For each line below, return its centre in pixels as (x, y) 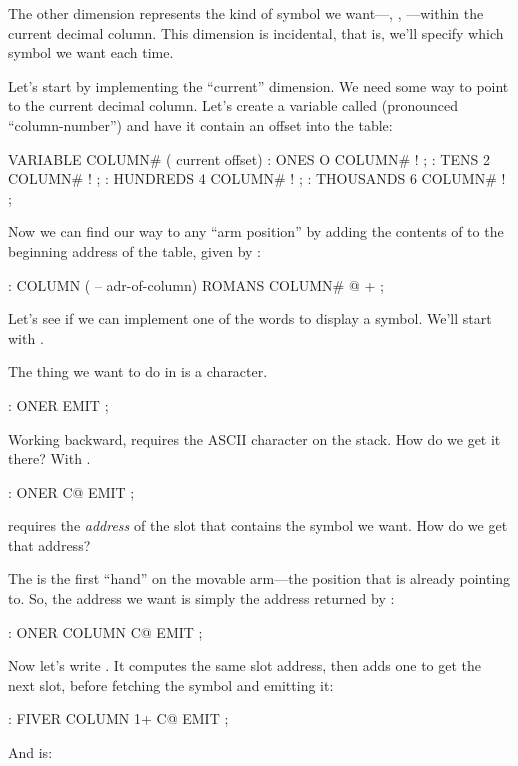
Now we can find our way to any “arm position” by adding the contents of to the (256, 231)
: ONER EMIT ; (58, 404)
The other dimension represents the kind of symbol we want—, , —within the (246, 13)
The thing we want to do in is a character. (138, 371)
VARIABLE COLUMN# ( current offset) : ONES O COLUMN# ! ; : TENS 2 (249, 158)
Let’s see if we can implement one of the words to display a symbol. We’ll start (250, 318)
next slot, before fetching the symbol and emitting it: (171, 684)
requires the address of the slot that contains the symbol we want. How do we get (258, 525)
